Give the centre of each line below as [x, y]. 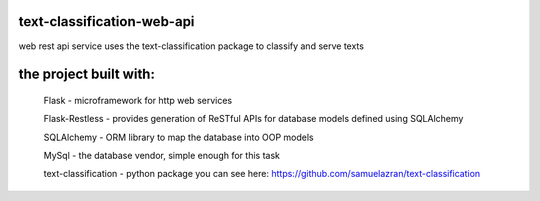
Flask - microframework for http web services [138, 100]
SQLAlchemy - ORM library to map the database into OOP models [178, 137]
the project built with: [86, 74]
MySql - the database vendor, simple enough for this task [161, 156]
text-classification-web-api [106, 21]
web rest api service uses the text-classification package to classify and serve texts [191, 46]
